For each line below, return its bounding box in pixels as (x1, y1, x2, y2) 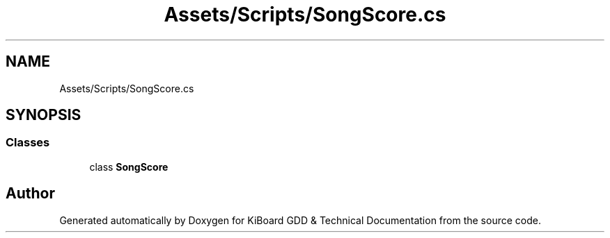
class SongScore (89, 160, 169, 173)
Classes (6, 135, 50, 150)
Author (6, 185, 55, 203)
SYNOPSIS (6, 106, 81, 124)
